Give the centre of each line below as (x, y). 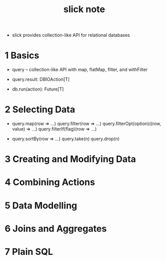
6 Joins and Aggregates (56, 228)
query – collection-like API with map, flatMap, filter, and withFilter (80, 70)
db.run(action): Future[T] (38, 89)
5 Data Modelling (41, 205)
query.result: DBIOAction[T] (41, 79)
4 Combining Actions (50, 182)
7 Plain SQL (29, 252)
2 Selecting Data (40, 110)
